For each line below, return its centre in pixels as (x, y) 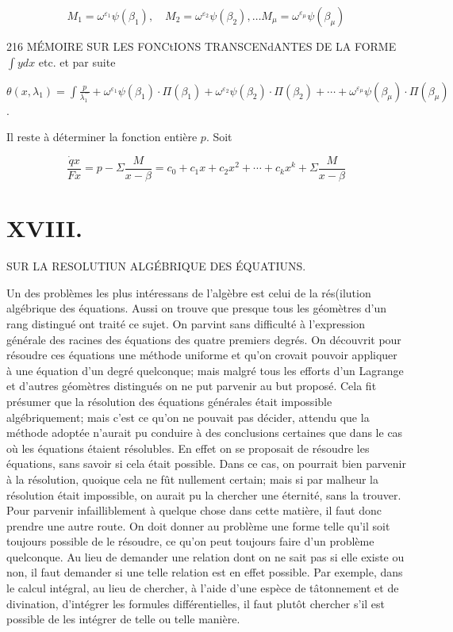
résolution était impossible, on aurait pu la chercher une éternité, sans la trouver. (204, 494)
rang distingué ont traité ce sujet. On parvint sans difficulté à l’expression (186, 323)
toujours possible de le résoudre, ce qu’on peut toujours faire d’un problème (190, 541)
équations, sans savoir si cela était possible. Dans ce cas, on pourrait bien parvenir (206, 463)
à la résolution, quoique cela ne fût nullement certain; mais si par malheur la (192, 479)
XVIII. (45, 228)
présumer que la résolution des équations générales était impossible (169, 401)
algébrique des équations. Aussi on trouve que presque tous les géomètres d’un (197, 308)
